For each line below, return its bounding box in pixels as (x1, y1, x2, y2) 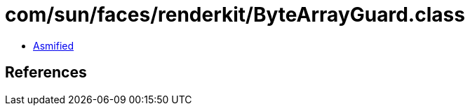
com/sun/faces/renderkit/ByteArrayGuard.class (5, 3, 465, 27)
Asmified (33, 39, 74, 52)
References (5, 64, 87, 82)
